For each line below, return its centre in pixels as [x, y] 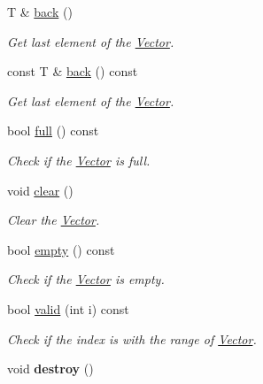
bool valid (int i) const [68, 308]
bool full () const [53, 131]
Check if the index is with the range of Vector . [132, 338]
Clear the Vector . [54, 220]
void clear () [40, 190]
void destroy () [50, 369]
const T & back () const [73, 71]
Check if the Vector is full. [79, 160]
